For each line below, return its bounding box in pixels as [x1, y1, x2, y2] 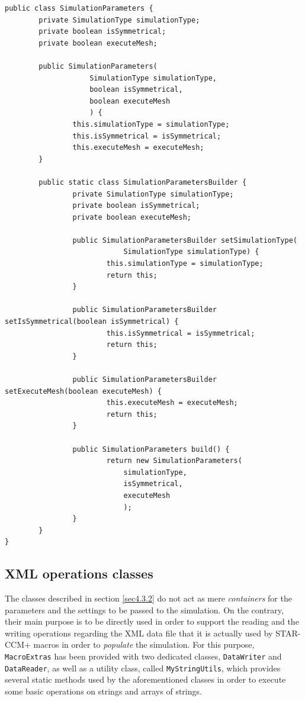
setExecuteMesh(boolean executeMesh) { [5, 387, 162, 395]
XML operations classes [5, 564, 153, 583]
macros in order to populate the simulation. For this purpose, [33, 638, 255, 651]
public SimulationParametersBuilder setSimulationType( [72, 236, 297, 245]
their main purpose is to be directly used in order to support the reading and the [5, 615, 299, 628]
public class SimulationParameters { [5, 4, 153, 12]
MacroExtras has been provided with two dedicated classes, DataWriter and [5, 650, 282, 663]
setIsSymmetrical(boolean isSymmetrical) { [5, 317, 179, 326]
